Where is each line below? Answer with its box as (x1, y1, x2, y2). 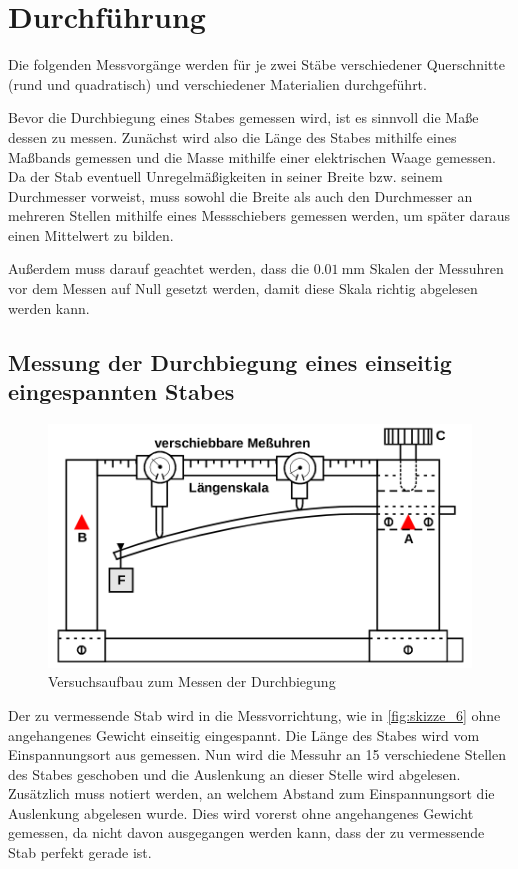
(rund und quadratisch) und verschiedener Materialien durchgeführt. (8, 73, 427, 94)
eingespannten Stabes (8, 376, 235, 407)
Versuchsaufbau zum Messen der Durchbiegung (48, 671, 336, 692)
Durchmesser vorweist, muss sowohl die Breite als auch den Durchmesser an (8, 185, 473, 206)
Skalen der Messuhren (369, 258, 504, 279)
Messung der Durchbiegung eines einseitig (8, 346, 452, 377)
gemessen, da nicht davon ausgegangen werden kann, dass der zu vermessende (8, 822, 485, 843)
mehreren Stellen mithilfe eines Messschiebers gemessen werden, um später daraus (8, 205, 511, 226)
